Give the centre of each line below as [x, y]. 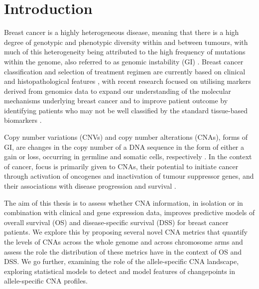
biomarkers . [23, 120]
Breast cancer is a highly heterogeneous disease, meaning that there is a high [122, 32]
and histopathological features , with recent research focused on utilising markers [128, 81]
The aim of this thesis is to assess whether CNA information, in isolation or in [124, 202]
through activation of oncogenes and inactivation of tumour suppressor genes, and [129, 176]
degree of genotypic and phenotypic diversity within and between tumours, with [126, 42]
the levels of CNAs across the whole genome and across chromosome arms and [124, 242]
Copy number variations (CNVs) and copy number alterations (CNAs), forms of [126, 137]
